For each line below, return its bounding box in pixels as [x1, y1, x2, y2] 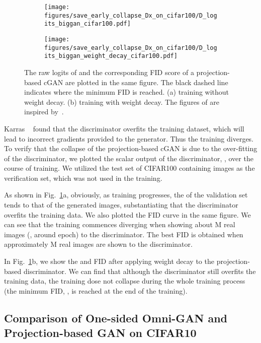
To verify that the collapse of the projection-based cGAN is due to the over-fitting [4, 143, 257, 154]
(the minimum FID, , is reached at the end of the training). [4, 285, 188, 296]
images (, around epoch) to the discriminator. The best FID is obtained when [4, 229, 243, 239]
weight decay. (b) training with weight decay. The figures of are [24, 96, 219, 107]
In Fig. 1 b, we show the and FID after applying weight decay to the [4, 256, 214, 266]
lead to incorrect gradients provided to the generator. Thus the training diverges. [4, 133, 254, 144]
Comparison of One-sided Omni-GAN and [4, 310, 228, 325]
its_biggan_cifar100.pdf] [44, 20, 131, 28]
